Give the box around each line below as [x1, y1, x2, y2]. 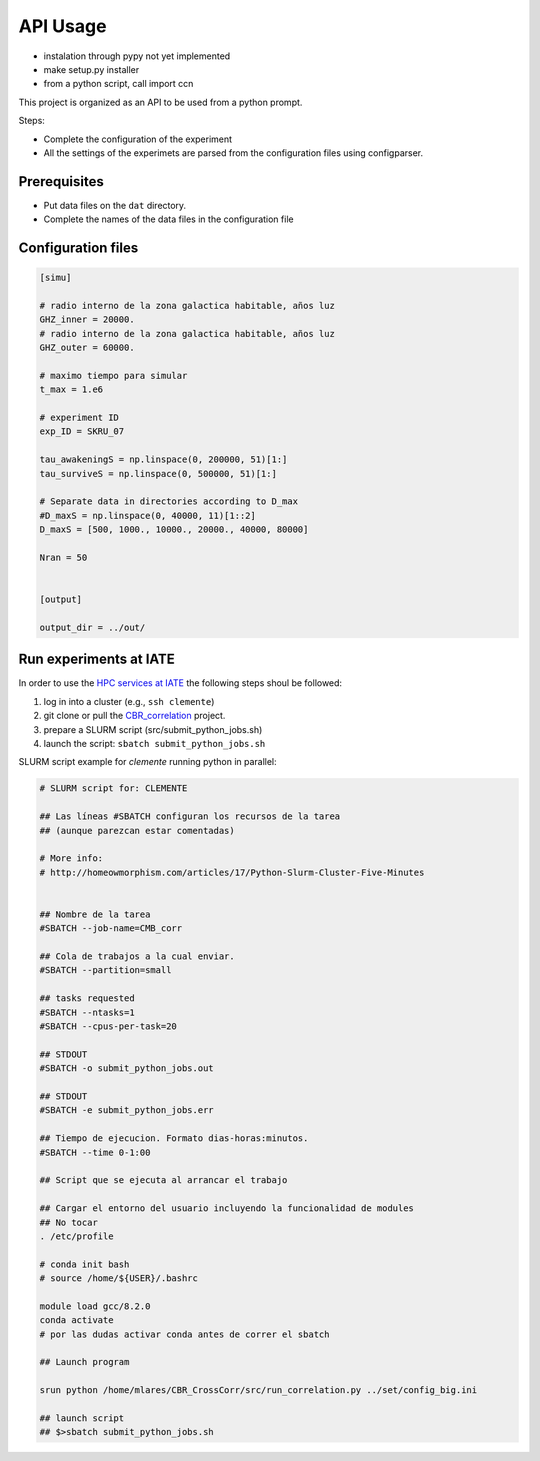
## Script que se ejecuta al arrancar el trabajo [39, 1175, 288, 1186]
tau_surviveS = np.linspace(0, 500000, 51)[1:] [39, 468, 277, 479]
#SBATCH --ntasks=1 [39, 1006, 135, 1018]
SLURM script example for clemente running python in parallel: [18, 756, 277, 768]
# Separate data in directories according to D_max [39, 496, 299, 507]
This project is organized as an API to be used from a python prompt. [18, 96, 303, 108]
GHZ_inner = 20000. [39, 314, 135, 325]
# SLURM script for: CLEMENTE [39, 783, 188, 794]
